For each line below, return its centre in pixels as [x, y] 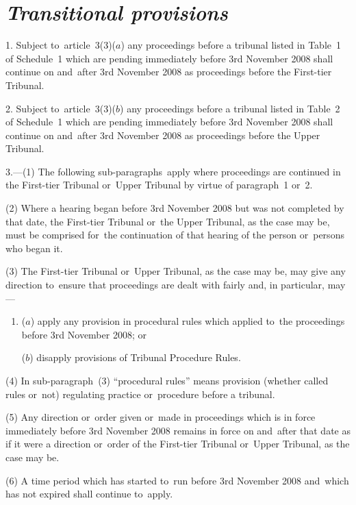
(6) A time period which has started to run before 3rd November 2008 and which [177, 480]
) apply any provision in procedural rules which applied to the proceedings [188, 321]
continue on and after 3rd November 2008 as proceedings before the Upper [163, 135]
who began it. [34, 248]
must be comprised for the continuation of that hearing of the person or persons [175, 235]
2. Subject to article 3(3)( [61, 108]
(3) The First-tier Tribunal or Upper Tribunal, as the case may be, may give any [176, 271]
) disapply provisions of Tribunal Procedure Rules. [135, 357]
